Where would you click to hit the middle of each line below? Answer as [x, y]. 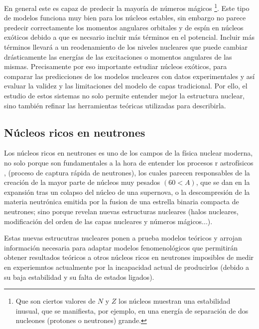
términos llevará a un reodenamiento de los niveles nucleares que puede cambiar [126, 47]
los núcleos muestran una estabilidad [174, 301]
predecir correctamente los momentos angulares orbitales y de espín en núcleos [124, 27]
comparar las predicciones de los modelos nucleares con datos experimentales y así [129, 76]
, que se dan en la [223, 182]
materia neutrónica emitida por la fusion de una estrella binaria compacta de [122, 202]
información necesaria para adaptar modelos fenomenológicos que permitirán [121, 247]
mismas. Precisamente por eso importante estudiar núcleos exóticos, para [116, 66]
